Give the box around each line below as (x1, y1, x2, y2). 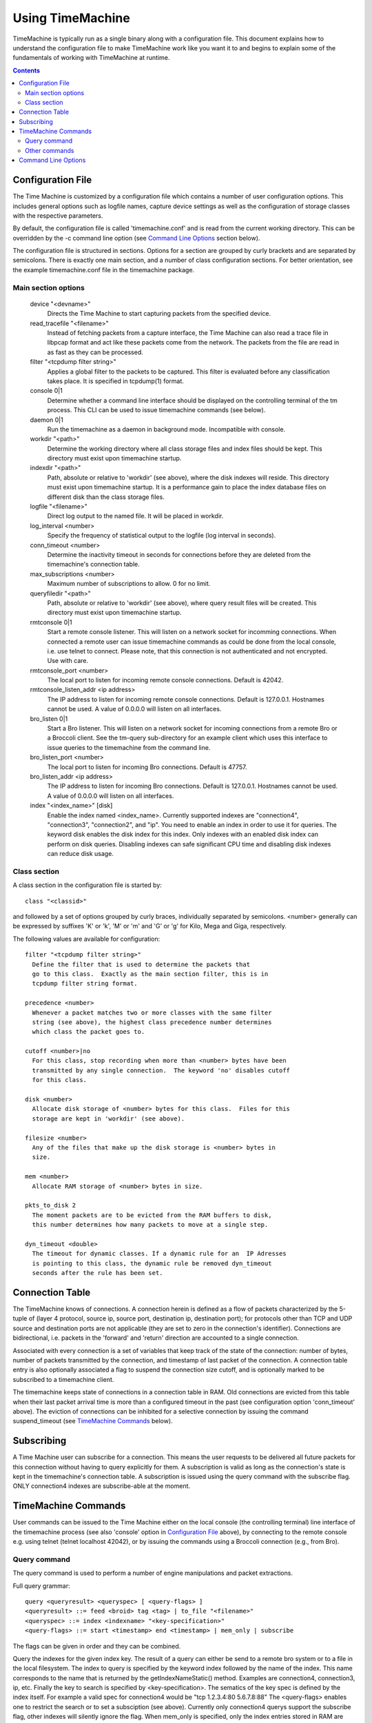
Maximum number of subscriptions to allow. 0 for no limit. (47, 580, 211, 588)
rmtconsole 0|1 (30, 618, 72, 626)
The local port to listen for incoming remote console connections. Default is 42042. (47, 676, 284, 684)
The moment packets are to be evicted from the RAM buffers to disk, (32, 1211, 272, 1219)
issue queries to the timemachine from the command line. (47, 743, 211, 751)
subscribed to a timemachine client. (12, 1375, 114, 1383)
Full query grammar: (12, 1582, 70, 1590)
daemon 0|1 (30, 416, 63, 424)
